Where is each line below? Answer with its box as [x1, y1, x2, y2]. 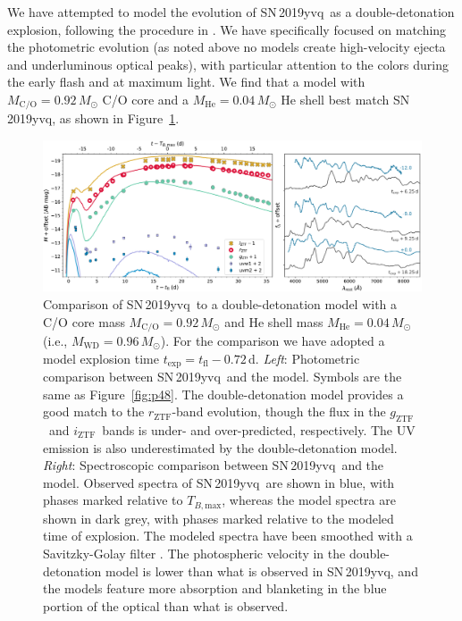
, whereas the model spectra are [222, 491, 396, 509]
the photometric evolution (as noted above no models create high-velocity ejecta [7, 38, 446, 56]
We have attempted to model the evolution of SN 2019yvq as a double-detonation [7, 3, 455, 21]
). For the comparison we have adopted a [160, 331, 385, 349]
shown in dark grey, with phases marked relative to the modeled [43, 508, 394, 527]
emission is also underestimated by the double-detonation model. [43, 438, 398, 457]
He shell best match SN [281, 89, 410, 108]
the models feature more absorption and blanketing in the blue [43, 579, 387, 598]
